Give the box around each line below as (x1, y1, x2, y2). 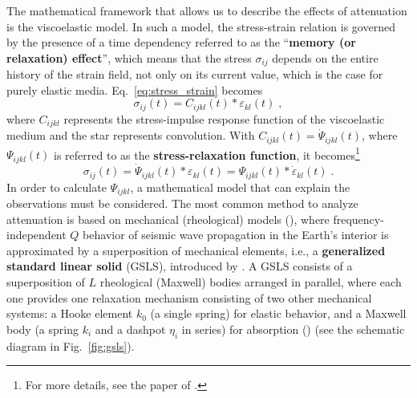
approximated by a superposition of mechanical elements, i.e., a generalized (6, 242, 386, 258)
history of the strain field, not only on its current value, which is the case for (6, 66, 383, 83)
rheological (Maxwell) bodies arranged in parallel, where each (99, 273, 402, 290)
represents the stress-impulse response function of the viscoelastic (63, 110, 385, 127)
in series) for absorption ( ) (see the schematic (181, 320, 405, 337)
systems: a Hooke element (6, 305, 133, 322)
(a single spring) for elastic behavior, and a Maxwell (150, 305, 407, 322)
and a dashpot (95, 320, 166, 337)
